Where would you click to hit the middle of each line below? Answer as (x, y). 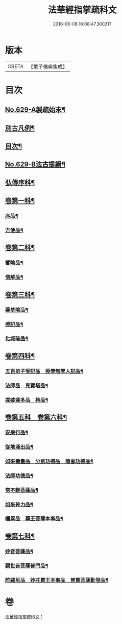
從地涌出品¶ (19, 447)
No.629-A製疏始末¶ (36, 110)
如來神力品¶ (19, 504)
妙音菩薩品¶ (19, 551)
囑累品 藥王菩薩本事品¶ (34, 519)
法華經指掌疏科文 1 (24, 617)
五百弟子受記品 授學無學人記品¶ (44, 371)
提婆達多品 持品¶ (27, 400)
